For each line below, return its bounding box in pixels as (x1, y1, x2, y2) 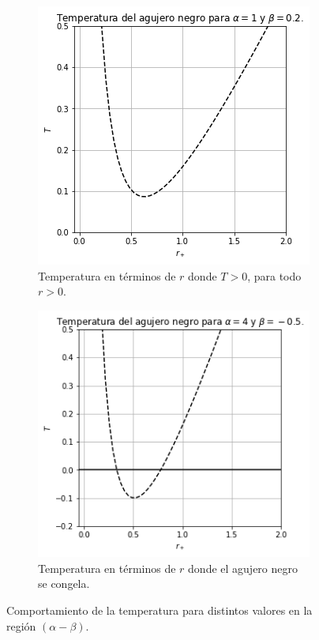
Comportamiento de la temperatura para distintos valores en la (6, 602, 313, 619)
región (6, 617, 36, 634)
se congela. (38, 575, 90, 592)
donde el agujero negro (188, 559, 298, 576)
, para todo (247, 267, 302, 284)
